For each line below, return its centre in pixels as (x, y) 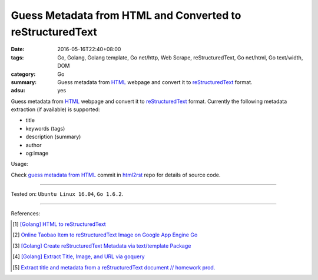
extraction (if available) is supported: (55, 109)
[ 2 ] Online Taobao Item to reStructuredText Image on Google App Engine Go (105, 235)
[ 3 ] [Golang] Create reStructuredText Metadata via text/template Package (102, 246)
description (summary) (53, 137)
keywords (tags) (45, 128)
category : (23, 74)
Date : (18, 49)
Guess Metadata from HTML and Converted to (126, 15)
